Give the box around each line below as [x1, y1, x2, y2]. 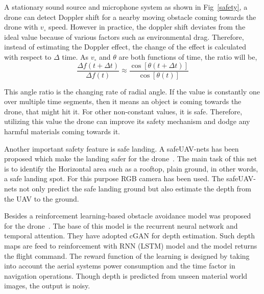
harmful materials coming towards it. [4, 126, 120, 136]
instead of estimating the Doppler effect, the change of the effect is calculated [4, 41, 247, 52]
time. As [62, 51, 89, 62]
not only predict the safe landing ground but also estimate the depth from [19, 183, 251, 193]
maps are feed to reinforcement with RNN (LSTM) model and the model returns [4, 240, 257, 251]
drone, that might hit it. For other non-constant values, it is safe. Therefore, [4, 106, 243, 116]
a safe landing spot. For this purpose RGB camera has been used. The [4, 173, 224, 184]
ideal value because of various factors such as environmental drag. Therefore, [4, 31, 244, 42]
